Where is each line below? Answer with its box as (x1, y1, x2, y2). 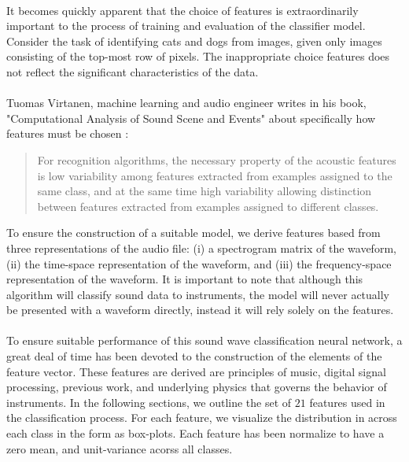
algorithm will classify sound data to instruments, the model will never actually (6, 286, 390, 302)
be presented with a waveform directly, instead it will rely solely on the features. (6, 301, 394, 318)
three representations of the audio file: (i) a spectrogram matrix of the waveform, (6, 239, 396, 256)
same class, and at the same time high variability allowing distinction (37, 183, 372, 199)
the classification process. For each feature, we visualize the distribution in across (6, 409, 397, 426)
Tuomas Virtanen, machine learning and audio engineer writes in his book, (6, 94, 367, 111)
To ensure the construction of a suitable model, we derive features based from (6, 224, 381, 241)
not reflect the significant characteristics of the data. (6, 63, 259, 79)
